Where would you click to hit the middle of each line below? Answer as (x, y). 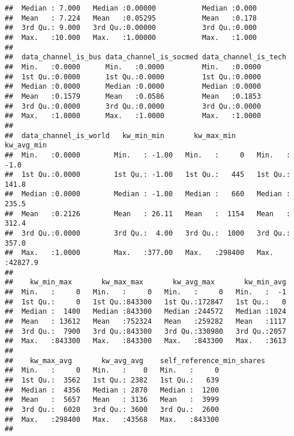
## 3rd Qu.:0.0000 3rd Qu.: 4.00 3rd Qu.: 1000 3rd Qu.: (148, 234)
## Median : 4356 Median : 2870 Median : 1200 (112, 390)
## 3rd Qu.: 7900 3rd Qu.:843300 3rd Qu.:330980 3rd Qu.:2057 (146, 331)
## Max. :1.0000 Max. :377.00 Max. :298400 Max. (139, 253)
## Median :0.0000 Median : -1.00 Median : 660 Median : (148, 194)
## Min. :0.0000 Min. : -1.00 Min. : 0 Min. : (148, 155)
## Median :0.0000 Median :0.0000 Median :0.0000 (133, 87)
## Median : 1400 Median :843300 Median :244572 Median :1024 (146, 312)
